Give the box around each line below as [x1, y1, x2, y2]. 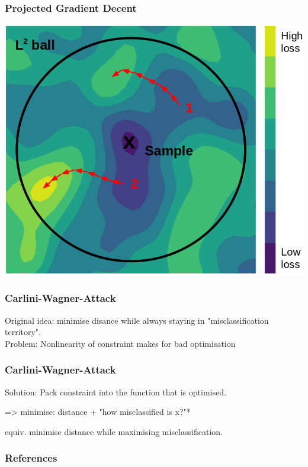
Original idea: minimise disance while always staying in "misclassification [5, 314, 269, 326]
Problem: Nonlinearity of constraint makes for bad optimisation [5, 337, 236, 349]
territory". [5, 326, 41, 338]
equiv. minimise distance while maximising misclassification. [5, 425, 223, 437]
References [5, 450, 57, 465]
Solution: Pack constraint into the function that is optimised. [5, 385, 226, 398]
